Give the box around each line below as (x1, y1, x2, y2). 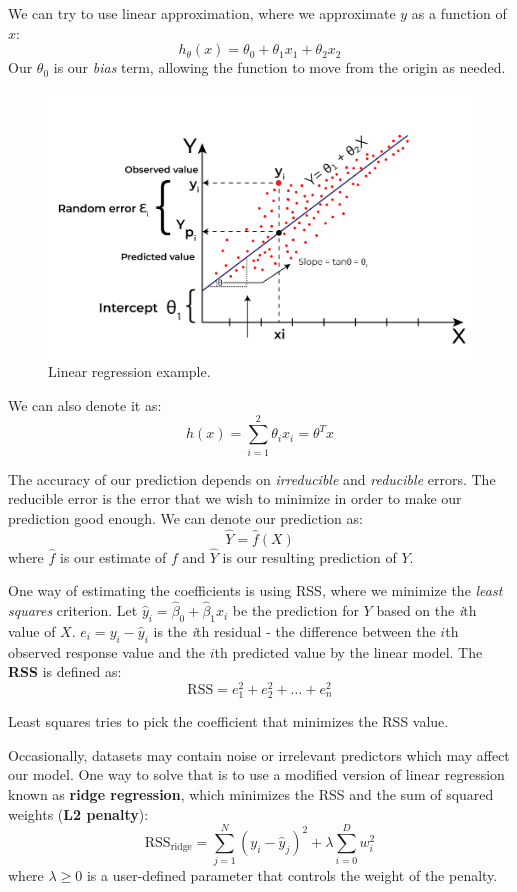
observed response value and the (8, 641, 206, 662)
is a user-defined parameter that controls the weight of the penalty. (86, 865, 498, 886)
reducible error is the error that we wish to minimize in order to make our (8, 488, 462, 509)
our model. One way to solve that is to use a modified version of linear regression (8, 764, 505, 785)
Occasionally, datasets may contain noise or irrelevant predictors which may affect (8, 744, 510, 765)
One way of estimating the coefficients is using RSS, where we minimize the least (8, 580, 503, 601)
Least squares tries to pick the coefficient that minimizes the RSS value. (8, 711, 449, 732)
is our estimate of (60, 546, 167, 567)
